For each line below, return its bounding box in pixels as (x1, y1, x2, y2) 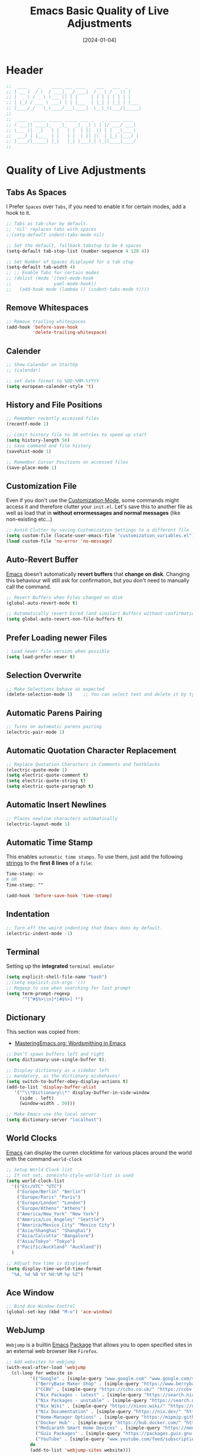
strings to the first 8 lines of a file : (6, 859, 93, 867)
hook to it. (6, 209, 31, 217)
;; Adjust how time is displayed (6, 1260, 89, 1266)
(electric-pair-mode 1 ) (6, 729, 65, 735)
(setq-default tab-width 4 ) (6, 264, 76, 271)
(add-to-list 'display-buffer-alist (6, 1084, 97, 1090)
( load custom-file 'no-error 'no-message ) (6, 538, 113, 544)
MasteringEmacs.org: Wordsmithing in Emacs (14, 1040, 126, 1047)
